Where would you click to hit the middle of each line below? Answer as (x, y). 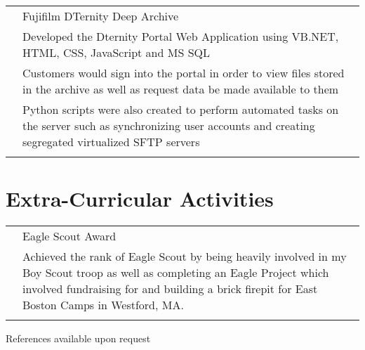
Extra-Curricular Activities (140, 199)
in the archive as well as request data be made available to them (181, 89)
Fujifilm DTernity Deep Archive (101, 16)
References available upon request (78, 338)
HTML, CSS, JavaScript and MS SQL (116, 52)
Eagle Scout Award (69, 236)
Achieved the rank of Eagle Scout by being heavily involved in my (185, 257)
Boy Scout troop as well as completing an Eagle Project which (176, 273)
